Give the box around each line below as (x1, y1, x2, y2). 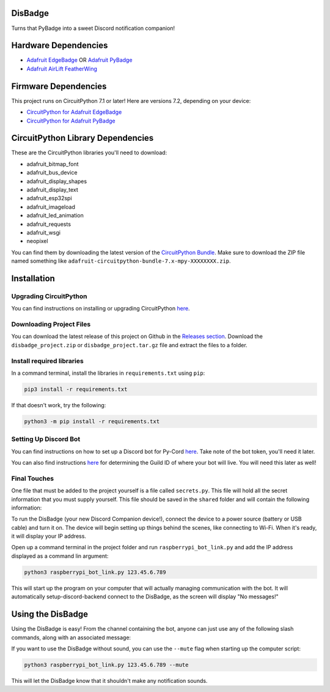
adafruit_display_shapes (26, 178, 87, 185)
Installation (11, 273, 55, 284)
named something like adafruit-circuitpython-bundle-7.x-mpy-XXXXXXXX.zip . (11, 257, 232, 265)
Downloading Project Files (11, 320, 91, 329)
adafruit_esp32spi (26, 195, 73, 202)
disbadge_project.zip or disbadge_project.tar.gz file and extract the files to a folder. (11, 341, 248, 348)
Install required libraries (11, 356, 84, 365)
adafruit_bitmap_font (26, 160, 79, 168)
